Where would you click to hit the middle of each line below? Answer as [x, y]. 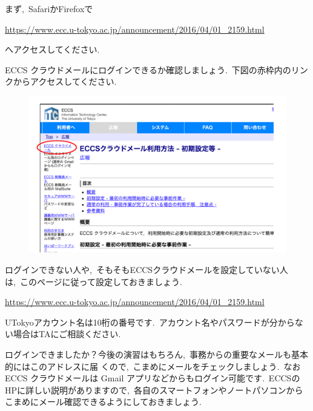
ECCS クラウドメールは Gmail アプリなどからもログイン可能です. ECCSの [153, 378]
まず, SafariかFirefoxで [49, 8]
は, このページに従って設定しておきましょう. [94, 281]
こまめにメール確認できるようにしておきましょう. [103, 402]
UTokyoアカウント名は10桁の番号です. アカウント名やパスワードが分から [150, 322]
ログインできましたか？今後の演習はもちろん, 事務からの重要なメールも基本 [156, 354]
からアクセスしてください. [65, 81]
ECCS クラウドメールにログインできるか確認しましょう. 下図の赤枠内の [148, 69]
